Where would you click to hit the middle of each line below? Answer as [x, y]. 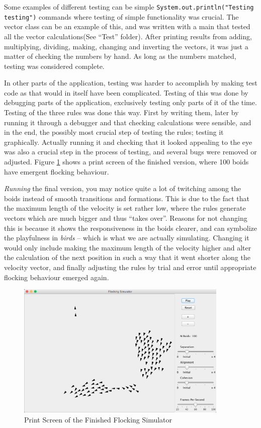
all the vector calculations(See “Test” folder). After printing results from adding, [128, 36]
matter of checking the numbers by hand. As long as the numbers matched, [120, 56]
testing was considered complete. [54, 66]
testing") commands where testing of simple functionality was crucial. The [121, 16]
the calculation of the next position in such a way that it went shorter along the [127, 257]
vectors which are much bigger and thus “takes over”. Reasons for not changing [126, 218]
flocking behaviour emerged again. [57, 277]
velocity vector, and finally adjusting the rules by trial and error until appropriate [130, 267]
